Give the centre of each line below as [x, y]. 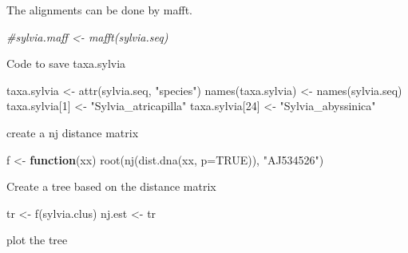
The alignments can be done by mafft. [100, 10]
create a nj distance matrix [73, 132]
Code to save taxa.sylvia [66, 63]
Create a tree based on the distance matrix [111, 186]
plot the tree [37, 240]
